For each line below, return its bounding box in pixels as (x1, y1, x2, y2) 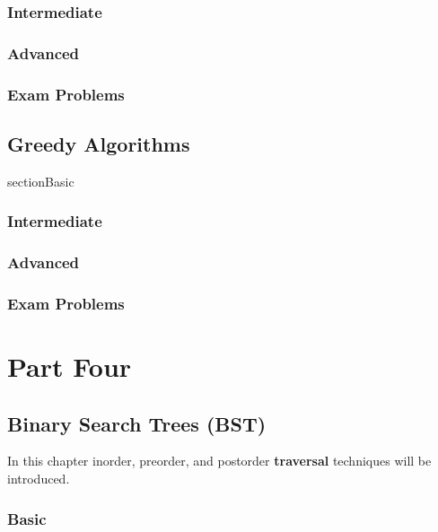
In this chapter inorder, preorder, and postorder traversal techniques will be (7, 451, 432, 470)
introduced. (7, 469, 70, 488)
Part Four (7, 348, 132, 385)
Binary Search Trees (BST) (7, 409, 267, 437)
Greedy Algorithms (7, 129, 190, 157)
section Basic (7, 171, 74, 190)
